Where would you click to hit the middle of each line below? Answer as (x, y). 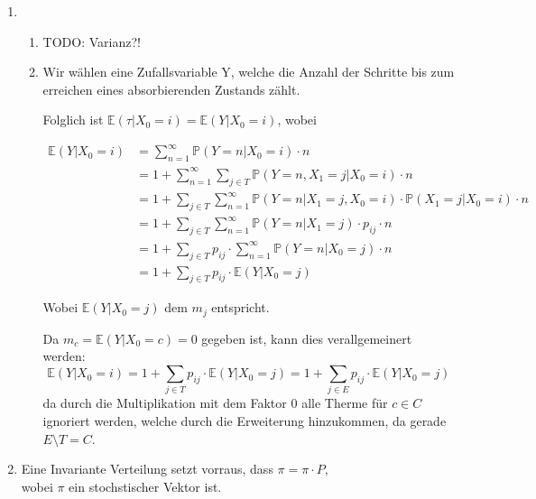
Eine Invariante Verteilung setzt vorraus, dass (147, 469)
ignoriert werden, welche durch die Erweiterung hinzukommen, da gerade (245, 420)
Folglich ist (73, 120)
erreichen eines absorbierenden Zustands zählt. (171, 89)
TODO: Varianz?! (92, 41)
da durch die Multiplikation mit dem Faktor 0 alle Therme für (215, 403)
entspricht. (240, 307)
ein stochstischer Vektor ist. (145, 486)
